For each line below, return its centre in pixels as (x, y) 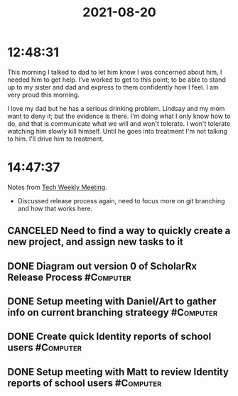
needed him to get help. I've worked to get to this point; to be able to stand (117, 80)
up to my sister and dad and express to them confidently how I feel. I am (113, 87)
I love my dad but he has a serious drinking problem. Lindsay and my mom (116, 108)
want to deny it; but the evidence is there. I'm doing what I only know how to (119, 116)
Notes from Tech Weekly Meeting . (58, 187)
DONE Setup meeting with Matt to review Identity (118, 371)
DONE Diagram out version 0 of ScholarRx (102, 266)
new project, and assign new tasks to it (95, 242)
